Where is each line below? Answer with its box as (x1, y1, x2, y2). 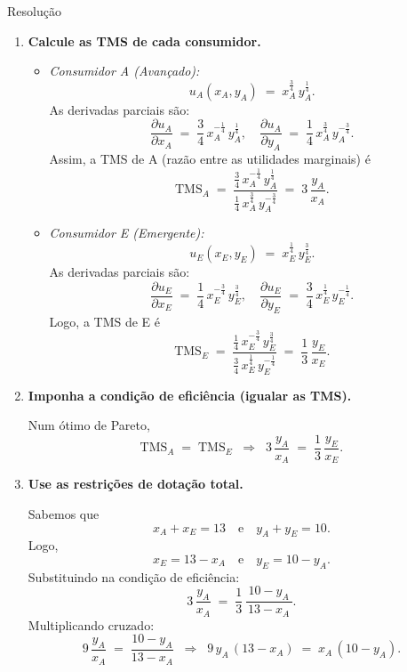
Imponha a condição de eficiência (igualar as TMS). (28, 385, 352, 404)
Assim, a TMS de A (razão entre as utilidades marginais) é (49, 150, 371, 168)
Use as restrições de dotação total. (28, 474, 243, 493)
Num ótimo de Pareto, (28, 416, 150, 434)
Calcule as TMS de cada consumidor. (28, 31, 261, 50)
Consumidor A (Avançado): (49, 61, 200, 80)
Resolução (7, 2, 61, 20)
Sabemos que (28, 504, 100, 522)
